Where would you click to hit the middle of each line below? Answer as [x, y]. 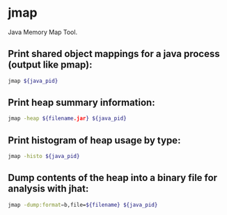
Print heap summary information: [81, 103]
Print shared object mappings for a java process [114, 54]
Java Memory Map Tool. [43, 32]
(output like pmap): [50, 65]
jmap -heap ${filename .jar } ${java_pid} [68, 119]
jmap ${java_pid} [33, 81]
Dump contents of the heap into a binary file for [113, 178]
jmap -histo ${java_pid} [44, 157]
